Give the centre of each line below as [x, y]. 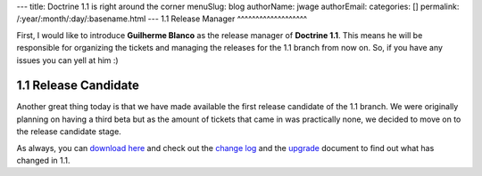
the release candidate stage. [69, 132]
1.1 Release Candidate [78, 86]
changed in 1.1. [43, 161]
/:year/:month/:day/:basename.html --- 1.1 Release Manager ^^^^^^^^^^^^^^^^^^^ [162, 19]
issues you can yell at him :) [68, 60]
